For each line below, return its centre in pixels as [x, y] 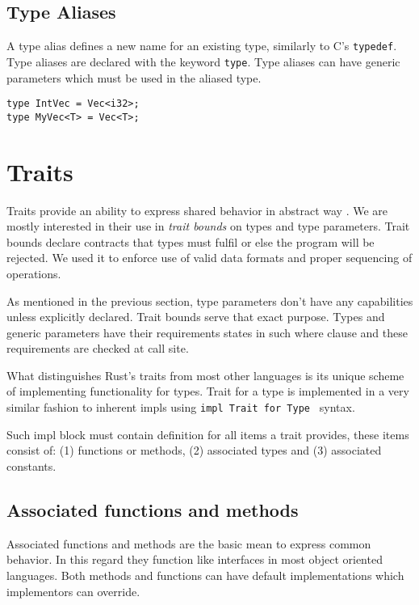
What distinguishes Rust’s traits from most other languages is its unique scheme [205, 375]
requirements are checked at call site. [98, 348]
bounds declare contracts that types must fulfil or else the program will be [191, 241]
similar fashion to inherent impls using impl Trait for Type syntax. [181, 407]
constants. [31, 465]
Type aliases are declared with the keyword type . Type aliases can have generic [203, 61]
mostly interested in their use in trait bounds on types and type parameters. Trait [208, 226]
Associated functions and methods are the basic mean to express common [189, 543]
